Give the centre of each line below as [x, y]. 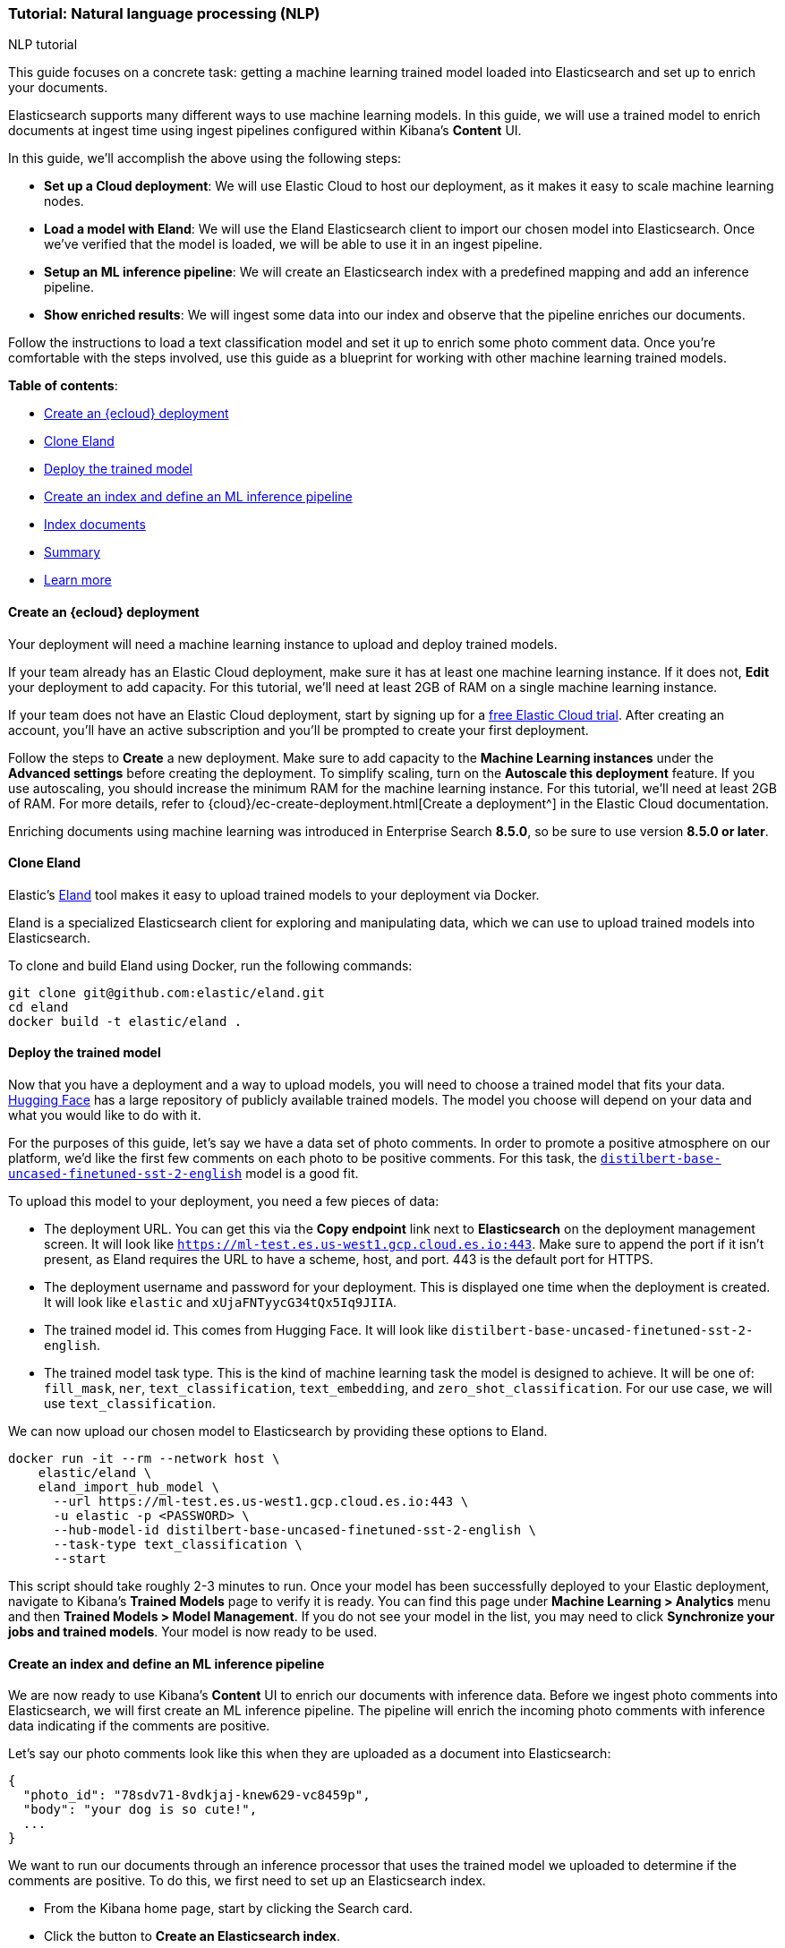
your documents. [58, 88]
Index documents [95, 525]
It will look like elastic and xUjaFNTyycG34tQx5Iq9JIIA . [221, 1303]
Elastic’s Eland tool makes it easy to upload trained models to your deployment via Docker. [274, 894]
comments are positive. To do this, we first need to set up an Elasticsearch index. [247, 1881]
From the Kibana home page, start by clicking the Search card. [229, 1909]
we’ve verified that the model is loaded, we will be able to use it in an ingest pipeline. [293, 244]
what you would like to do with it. [105, 1115]
